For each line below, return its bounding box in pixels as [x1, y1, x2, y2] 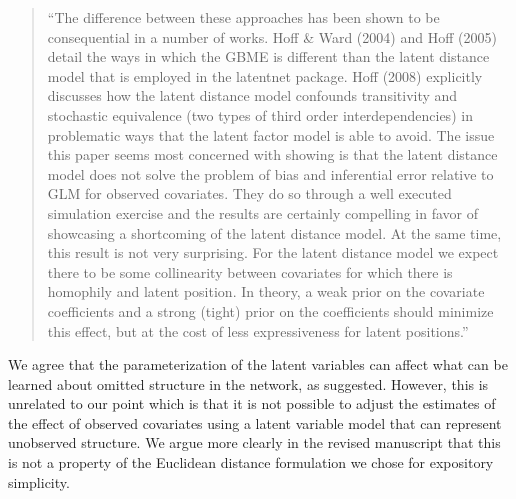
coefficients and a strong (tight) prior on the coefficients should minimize [47, 300, 494, 321]
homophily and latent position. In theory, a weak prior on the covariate [47, 281, 485, 302]
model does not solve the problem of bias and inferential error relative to [47, 163, 494, 184]
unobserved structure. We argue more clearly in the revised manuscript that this [8, 432, 501, 453]
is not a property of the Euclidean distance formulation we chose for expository [8, 452, 494, 473]
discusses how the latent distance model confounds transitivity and [47, 85, 458, 106]
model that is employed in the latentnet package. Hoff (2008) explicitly [47, 65, 483, 86]
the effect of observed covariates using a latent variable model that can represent [8, 412, 502, 433]
